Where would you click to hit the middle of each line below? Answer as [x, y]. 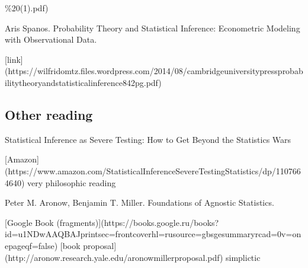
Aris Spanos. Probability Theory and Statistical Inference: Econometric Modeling [153, 28]
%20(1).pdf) [27, 8]
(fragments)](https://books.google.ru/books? [138, 222]
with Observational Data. [51, 39]
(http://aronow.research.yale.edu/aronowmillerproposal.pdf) [114, 257]
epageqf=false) [31, 245]
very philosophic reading [72, 182]
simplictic [243, 257]
